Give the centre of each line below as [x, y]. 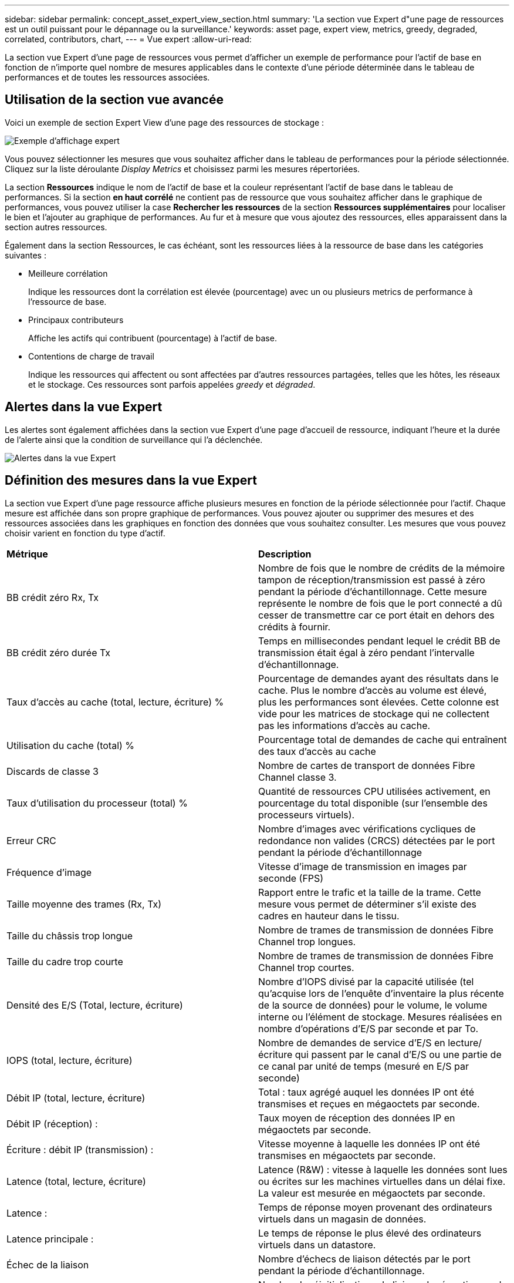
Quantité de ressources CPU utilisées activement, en [374, 791]
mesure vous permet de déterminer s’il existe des [367, 904]
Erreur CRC [31, 840]
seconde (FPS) [291, 878]
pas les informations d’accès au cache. [344, 725]
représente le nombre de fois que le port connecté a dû [380, 603]
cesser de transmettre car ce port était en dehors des [376, 615]
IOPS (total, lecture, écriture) [70, 1060]
